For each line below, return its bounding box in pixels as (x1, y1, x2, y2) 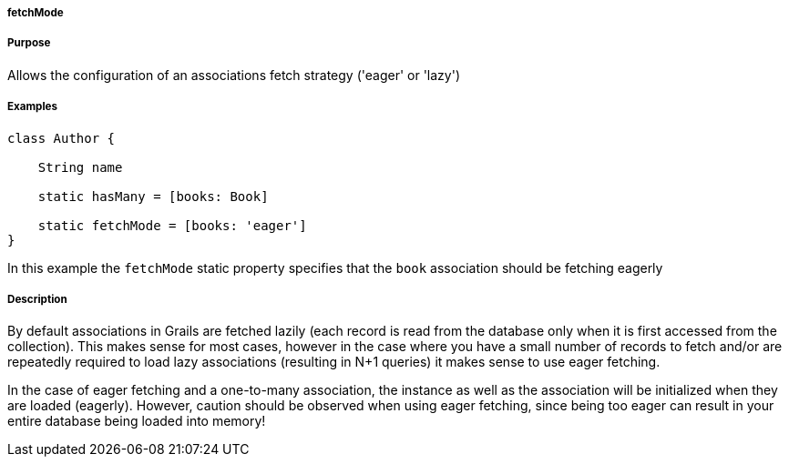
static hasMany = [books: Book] (37, 188, 269, 204)
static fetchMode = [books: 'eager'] (37, 217, 307, 233)
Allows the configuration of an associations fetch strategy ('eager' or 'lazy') (7, 66, 461, 83)
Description (7, 292, 67, 306)
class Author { (7, 130, 116, 146)
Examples (7, 100, 57, 114)
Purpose (7, 36, 51, 50)
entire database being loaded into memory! (7, 413, 266, 429)
